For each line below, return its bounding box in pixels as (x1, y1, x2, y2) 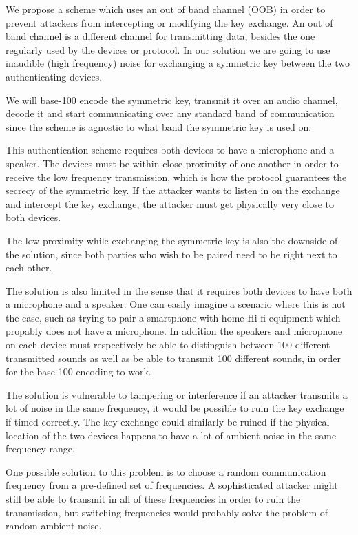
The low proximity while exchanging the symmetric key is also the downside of (6, 233, 338, 247)
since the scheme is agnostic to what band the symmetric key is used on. (6, 119, 312, 134)
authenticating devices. (6, 69, 103, 83)
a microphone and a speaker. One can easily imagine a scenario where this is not (6, 297, 346, 311)
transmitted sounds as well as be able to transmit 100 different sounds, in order (6, 350, 341, 365)
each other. (6, 260, 52, 275)
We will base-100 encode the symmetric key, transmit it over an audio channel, (6, 92, 338, 107)
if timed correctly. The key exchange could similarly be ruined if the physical (6, 415, 330, 429)
